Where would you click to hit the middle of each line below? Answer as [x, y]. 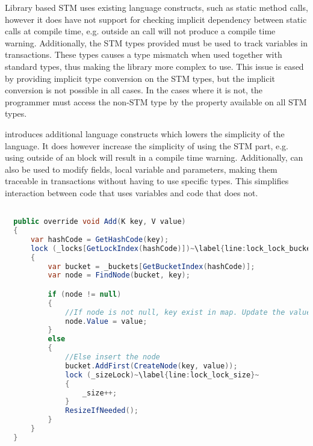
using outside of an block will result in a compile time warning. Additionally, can [154, 157]
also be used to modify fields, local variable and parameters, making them [141, 169]
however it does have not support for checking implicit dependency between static [156, 19]
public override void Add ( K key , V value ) [100, 222]
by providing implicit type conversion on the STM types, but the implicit [140, 78]
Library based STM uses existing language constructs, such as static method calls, [156, 7]
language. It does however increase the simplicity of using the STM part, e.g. [147, 145]
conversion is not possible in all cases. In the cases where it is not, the [134, 90]
